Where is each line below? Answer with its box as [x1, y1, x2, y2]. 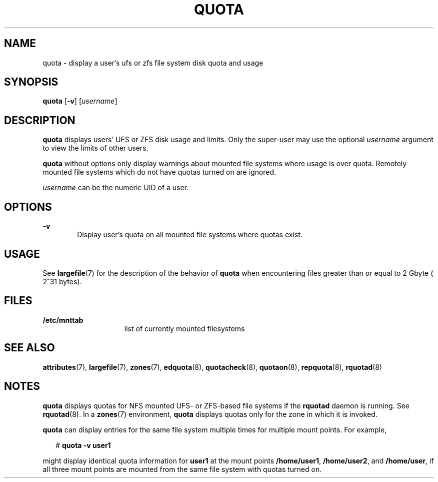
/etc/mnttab [42, 315, 83, 324]
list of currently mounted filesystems [124, 324, 245, 333]
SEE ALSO [4, 341, 55, 354]
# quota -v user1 [55, 440, 111, 449]
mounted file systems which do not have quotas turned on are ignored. [42, 168, 276, 177]
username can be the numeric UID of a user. [42, 183, 189, 192]
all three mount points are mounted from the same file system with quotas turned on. [42, 464, 322, 473]
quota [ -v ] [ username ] [42, 97, 117, 106]
